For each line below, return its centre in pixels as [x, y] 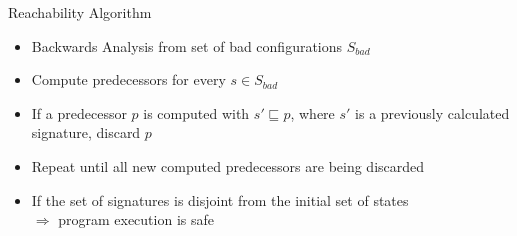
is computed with [196, 112]
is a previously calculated [432, 112]
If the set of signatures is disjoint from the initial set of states [220, 199]
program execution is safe [136, 219]
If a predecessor [79, 112]
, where [312, 112]
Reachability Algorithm [80, 12]
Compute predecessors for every [128, 79]
